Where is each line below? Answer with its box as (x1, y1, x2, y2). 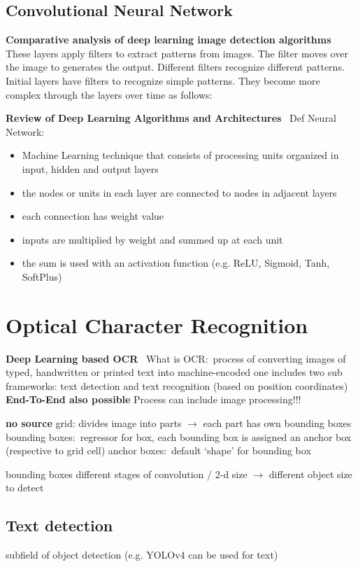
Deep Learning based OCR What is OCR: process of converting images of (6, 351, 346, 365)
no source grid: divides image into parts (6, 416, 182, 430)
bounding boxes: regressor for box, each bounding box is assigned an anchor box (6, 429, 352, 444)
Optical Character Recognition (6, 310, 308, 339)
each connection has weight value (22, 209, 164, 223)
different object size (268, 466, 352, 481)
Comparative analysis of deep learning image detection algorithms (6, 32, 331, 47)
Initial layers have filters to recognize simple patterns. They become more (6, 73, 320, 87)
